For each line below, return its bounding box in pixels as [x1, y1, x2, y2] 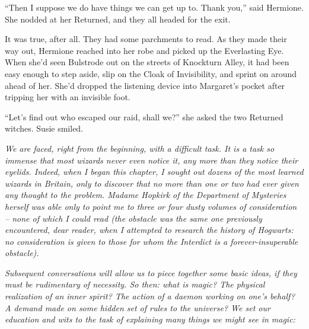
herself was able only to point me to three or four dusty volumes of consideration [5, 200, 297, 212]
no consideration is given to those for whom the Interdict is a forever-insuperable [5, 235, 298, 247]
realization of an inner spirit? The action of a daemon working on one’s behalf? [5, 290, 295, 302]
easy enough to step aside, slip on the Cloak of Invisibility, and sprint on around [5, 67, 297, 79]
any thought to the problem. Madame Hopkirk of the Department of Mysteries [5, 189, 286, 201]
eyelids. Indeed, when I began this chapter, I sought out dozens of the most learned [5, 165, 304, 178]
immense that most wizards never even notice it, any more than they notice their [5, 154, 298, 166]
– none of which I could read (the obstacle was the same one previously [5, 212, 262, 224]
